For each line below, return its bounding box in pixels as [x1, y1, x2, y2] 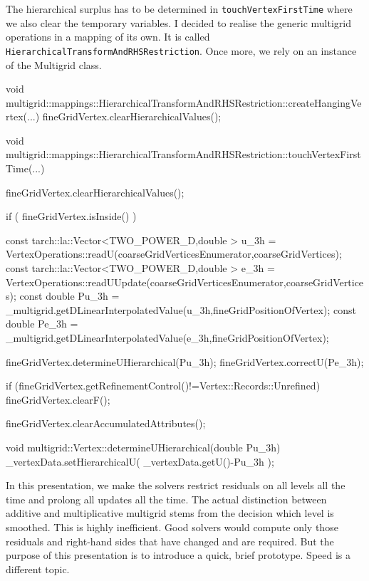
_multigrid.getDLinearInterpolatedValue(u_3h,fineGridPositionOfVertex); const [6, 302, 356, 317]
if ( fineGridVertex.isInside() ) [6, 209, 137, 224]
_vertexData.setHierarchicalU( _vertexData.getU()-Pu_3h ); [6, 454, 274, 469]
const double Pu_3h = [19, 288, 120, 303]
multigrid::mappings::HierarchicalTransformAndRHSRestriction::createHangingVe [6, 95, 362, 110]
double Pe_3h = [6, 316, 78, 331]
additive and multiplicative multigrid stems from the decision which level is [6, 506, 334, 520]
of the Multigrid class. [6, 57, 102, 72]
